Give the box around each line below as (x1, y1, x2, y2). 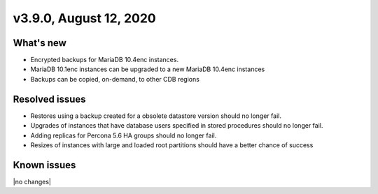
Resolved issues (13, 93, 87, 105)
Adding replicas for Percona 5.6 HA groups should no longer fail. (30, 131, 217, 140)
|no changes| (13, 177, 52, 186)
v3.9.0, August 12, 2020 (13, 10, 157, 26)
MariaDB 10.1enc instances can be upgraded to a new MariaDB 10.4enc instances (30, 65, 265, 73)
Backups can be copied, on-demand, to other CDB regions (30, 75, 199, 83)
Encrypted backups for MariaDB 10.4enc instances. (30, 56, 178, 64)
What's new (13, 37, 66, 49)
